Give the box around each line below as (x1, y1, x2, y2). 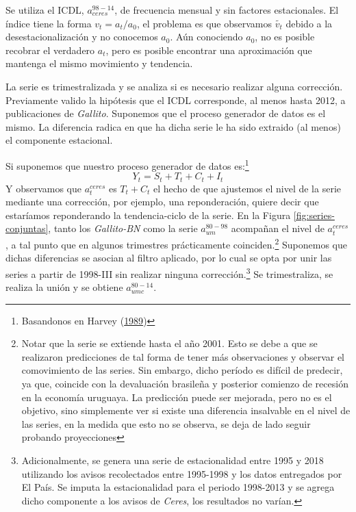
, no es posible (255, 29, 315, 44)
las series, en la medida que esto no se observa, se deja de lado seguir (21, 416, 311, 431)
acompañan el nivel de (231, 221, 325, 235)
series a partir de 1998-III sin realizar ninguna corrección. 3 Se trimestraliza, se (5, 264, 333, 281)
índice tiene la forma (5, 16, 92, 30)
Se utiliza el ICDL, (5, 3, 84, 16)
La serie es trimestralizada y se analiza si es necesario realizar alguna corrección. (5, 79, 343, 93)
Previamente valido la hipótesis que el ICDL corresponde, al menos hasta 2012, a (5, 92, 346, 107)
